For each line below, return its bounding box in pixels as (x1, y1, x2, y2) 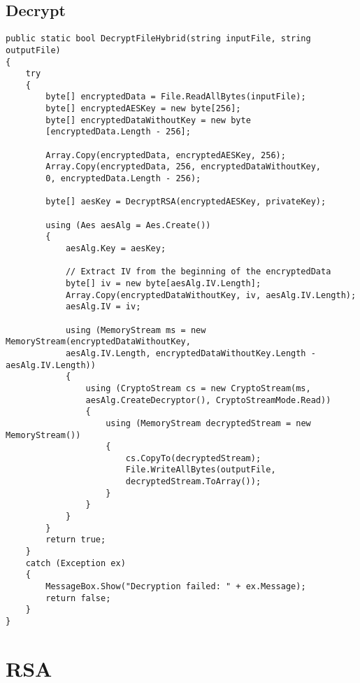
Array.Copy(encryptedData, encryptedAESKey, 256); (45, 150, 286, 160)
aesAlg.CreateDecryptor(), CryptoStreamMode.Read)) (85, 395, 331, 405)
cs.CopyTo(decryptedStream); (125, 453, 261, 463)
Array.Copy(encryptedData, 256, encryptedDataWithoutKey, (45, 162, 322, 172)
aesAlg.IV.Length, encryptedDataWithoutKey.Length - (65, 348, 316, 358)
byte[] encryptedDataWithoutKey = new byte (45, 115, 251, 125)
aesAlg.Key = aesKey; (65, 244, 166, 254)
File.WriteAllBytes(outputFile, (125, 465, 276, 475)
